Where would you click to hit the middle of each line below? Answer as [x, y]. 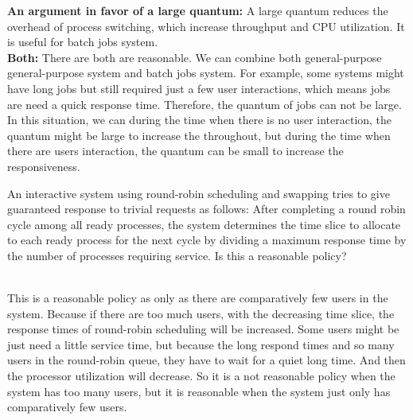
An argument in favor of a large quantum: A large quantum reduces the [198, 10]
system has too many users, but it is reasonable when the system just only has [199, 391]
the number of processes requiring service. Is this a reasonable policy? [177, 255]
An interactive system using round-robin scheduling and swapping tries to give [199, 193]
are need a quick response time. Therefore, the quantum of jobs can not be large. [205, 104]
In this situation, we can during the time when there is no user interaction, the [200, 120]
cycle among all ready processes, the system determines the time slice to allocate [204, 224]
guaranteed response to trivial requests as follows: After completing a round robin [206, 209]
